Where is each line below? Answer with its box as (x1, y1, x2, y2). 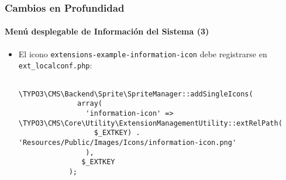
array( (77, 99, 102, 108)
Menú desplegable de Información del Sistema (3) (5, 25, 209, 37)
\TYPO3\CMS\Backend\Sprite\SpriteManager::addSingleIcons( (18, 89, 253, 98)
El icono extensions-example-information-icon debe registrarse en (18, 47, 267, 60)
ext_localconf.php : (18, 59, 92, 71)
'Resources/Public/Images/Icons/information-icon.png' (18, 138, 237, 147)
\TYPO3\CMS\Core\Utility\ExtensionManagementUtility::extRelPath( (18, 119, 282, 127)
